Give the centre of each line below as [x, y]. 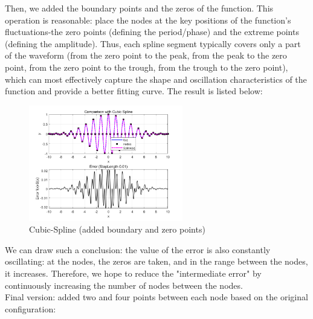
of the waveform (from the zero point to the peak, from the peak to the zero [146, 55]
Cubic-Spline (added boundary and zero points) [117, 229]
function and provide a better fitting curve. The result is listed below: [134, 91]
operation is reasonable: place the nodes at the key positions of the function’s [148, 20]
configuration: [31, 308]
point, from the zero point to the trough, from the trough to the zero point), [147, 67]
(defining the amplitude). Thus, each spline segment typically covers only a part [153, 43]
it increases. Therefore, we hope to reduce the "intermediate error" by [133, 273]
